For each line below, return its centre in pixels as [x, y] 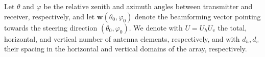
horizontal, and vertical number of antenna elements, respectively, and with [122, 38]
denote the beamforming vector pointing [198, 16]
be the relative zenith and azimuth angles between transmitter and [148, 6]
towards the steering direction [51, 27]
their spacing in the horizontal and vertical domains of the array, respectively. [126, 49]
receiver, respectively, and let [50, 16]
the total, [232, 27]
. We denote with [156, 27]
